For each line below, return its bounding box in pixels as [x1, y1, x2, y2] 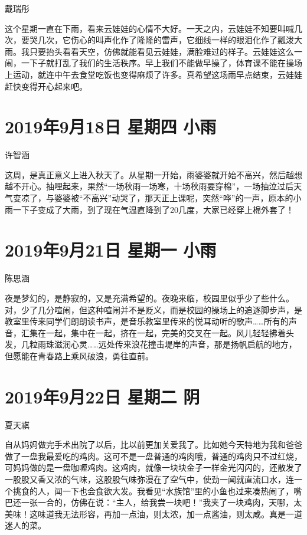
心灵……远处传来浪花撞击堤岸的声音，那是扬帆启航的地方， [70, 338, 297, 350]
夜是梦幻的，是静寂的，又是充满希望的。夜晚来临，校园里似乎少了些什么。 [5, 291, 294, 304]
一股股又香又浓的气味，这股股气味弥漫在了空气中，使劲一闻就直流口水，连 [5, 473, 294, 485]
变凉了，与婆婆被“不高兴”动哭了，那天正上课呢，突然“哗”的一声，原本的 [12, 192, 293, 204]
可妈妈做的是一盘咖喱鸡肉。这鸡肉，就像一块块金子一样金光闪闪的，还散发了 [5, 461, 302, 474]
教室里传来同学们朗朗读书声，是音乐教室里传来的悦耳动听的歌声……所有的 [5, 315, 289, 327]
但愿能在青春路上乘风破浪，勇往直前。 [5, 349, 153, 362]
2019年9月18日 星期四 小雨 [5, 114, 217, 139]
